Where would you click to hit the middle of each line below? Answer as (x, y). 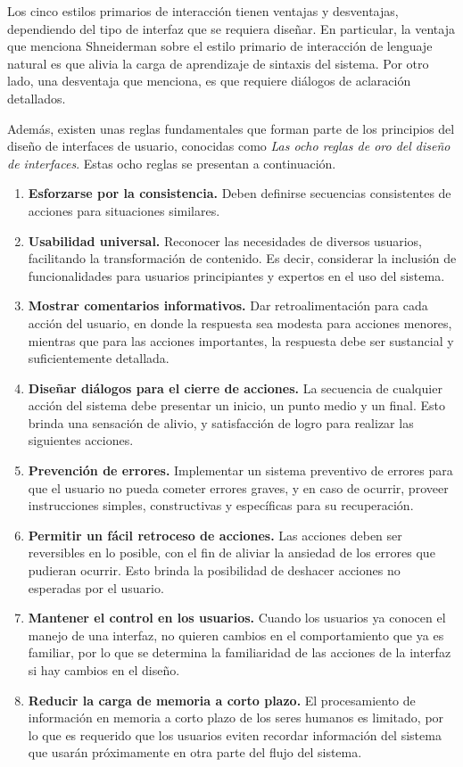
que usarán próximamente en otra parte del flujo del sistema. (195, 752)
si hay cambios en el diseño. (104, 670)
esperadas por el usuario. (96, 587)
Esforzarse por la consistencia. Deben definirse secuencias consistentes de (240, 193)
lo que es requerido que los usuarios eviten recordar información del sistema (235, 734)
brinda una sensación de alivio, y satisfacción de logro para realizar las (221, 422)
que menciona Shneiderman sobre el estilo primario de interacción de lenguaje (220, 46)
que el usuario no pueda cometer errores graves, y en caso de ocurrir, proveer (238, 487)
